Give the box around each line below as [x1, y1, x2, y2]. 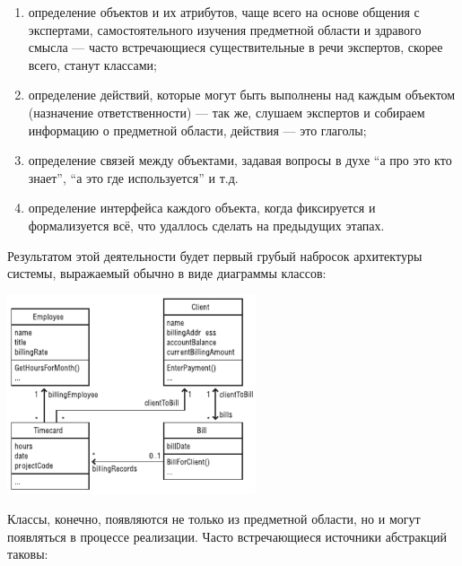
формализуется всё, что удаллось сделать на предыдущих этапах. [28, 215, 385, 234]
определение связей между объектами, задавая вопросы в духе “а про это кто [28, 151, 452, 170]
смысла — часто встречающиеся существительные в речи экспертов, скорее [28, 38, 443, 57]
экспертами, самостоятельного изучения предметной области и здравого [28, 20, 422, 39]
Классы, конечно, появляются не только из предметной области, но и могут [7, 509, 421, 527]
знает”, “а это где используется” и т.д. [28, 168, 239, 187]
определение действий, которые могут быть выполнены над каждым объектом [28, 85, 456, 104]
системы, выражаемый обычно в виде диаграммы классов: [7, 264, 327, 283]
